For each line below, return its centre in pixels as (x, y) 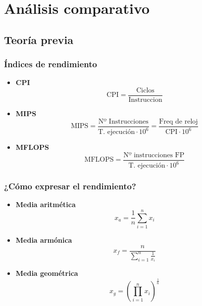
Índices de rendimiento (50, 64)
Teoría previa (39, 39)
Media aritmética (46, 204)
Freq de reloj (178, 121)
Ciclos (145, 90)
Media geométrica (47, 273)
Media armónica (44, 240)
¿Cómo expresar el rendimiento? (70, 186)
